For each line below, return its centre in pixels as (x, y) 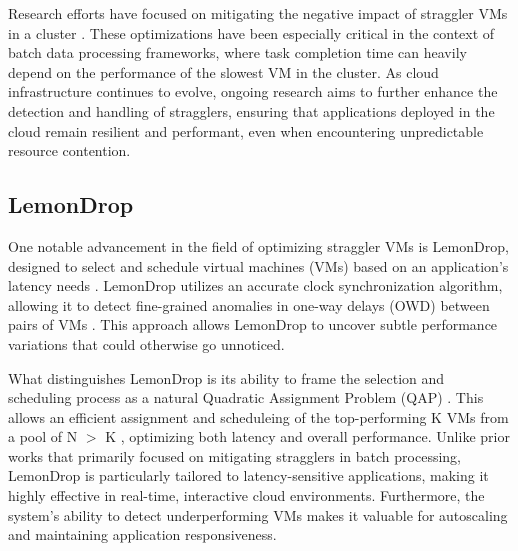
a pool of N (43, 436)
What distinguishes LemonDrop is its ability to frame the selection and (226, 377)
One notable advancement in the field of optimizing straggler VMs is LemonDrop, (258, 245)
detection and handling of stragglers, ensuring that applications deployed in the (251, 110)
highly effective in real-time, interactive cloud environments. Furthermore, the (246, 495)
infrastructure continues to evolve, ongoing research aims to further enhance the (253, 91)
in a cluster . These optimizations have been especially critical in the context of (251, 32)
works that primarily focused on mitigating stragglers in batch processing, (234, 455)
